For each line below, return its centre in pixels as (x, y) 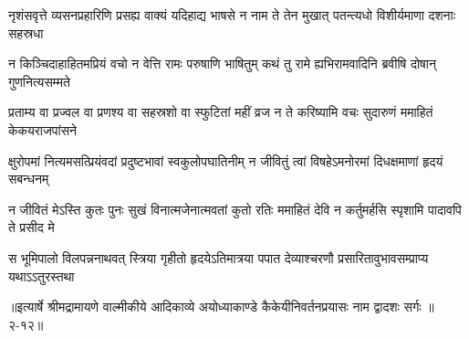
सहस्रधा (26, 32)
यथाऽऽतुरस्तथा (42, 275)
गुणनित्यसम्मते (39, 81)
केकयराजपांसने (43, 129)
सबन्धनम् (29, 179)
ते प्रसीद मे (31, 227)
